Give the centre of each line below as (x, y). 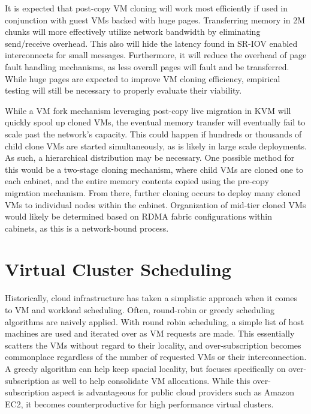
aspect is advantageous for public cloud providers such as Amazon (173, 392)
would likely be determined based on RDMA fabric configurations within (138, 216)
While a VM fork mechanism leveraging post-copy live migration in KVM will (148, 110)
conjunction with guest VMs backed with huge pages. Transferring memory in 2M (155, 19)
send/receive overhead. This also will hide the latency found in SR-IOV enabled (151, 43)
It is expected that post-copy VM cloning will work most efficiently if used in (147, 8)
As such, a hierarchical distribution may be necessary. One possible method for (150, 157)
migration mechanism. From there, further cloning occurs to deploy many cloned (153, 192)
